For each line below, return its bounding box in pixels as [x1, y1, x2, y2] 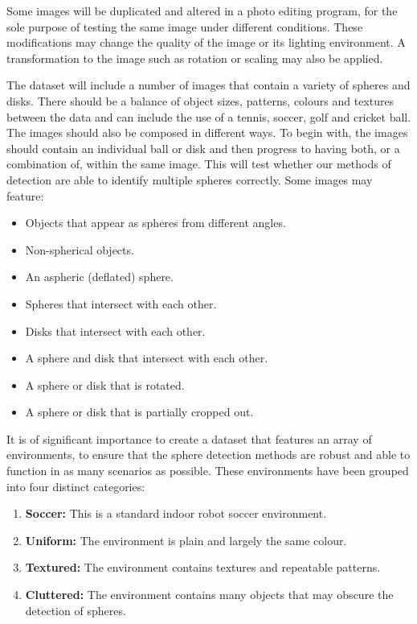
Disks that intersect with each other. [25, 322, 206, 339]
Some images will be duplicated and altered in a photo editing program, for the [6, 2, 398, 19]
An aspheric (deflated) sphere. [25, 268, 174, 285]
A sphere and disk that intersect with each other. [25, 349, 268, 366]
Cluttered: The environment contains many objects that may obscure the [25, 586, 394, 603]
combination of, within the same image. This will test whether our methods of [6, 155, 391, 172]
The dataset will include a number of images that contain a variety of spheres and [6, 76, 411, 93]
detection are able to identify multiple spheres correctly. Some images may [6, 171, 373, 188]
